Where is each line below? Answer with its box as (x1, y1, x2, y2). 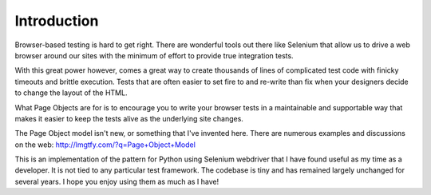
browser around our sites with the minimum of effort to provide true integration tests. (14, 50, 295, 60)
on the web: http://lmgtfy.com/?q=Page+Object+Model (14, 140, 196, 149)
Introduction (14, 12, 99, 30)
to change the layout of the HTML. (14, 88, 128, 97)
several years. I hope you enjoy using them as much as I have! (14, 177, 219, 186)
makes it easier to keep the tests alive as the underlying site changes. (14, 113, 243, 123)
